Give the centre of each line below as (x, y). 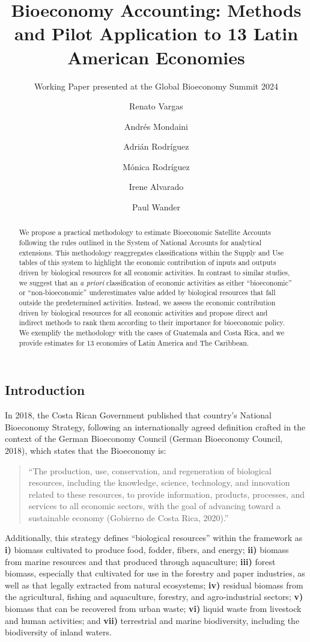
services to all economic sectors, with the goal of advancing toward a (154, 506)
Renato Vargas (156, 106)
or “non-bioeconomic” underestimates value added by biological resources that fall (147, 292)
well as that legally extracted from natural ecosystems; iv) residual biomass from (154, 585)
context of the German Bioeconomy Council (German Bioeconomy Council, (144, 439)
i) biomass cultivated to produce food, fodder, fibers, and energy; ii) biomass (147, 550)
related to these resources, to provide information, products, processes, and (167, 494)
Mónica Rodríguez (156, 166)
